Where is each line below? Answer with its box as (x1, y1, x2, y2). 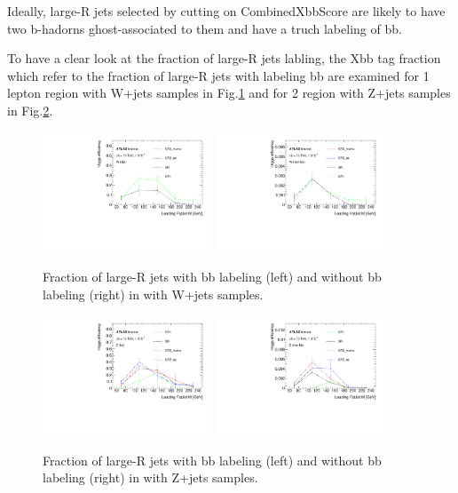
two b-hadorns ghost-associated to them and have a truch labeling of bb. (7, 19, 402, 37)
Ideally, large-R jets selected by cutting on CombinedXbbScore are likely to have (7, 2, 446, 20)
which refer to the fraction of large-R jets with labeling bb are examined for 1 (7, 66, 430, 84)
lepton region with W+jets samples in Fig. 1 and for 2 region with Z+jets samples (7, 83, 451, 102)
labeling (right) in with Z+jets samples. (43, 468, 258, 487)
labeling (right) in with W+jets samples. (43, 284, 264, 303)
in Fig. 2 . (7, 100, 53, 119)
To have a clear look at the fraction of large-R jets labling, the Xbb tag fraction (7, 49, 441, 68)
